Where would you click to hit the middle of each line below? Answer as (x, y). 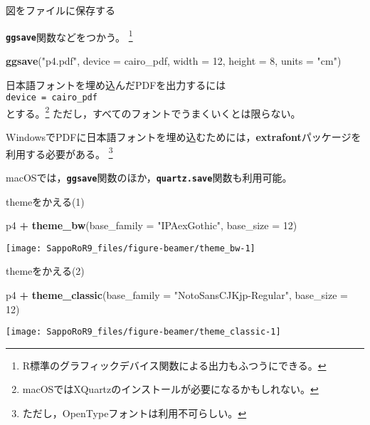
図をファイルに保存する (60, 10)
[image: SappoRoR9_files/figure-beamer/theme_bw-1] (131, 248)
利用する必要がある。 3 (59, 152)
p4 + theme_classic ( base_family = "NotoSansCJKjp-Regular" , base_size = (177, 294)
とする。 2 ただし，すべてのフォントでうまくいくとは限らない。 (153, 112)
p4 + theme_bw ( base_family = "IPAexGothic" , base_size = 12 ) (152, 225)
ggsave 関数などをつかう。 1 (69, 36)
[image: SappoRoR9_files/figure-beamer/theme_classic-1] (143, 332)
